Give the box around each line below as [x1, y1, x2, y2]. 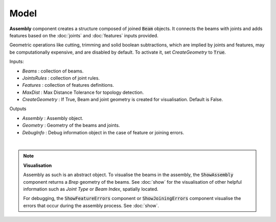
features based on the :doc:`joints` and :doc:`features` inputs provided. [9, 32, 158, 38]
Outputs [9, 106, 27, 112]
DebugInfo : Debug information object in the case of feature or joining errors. [22, 129, 184, 135]
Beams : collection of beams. [22, 68, 84, 74]
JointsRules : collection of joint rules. [22, 75, 100, 81]
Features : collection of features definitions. [22, 82, 114, 88]
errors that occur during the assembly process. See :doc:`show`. [23, 202, 159, 209]
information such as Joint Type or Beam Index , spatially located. [23, 186, 158, 192]
